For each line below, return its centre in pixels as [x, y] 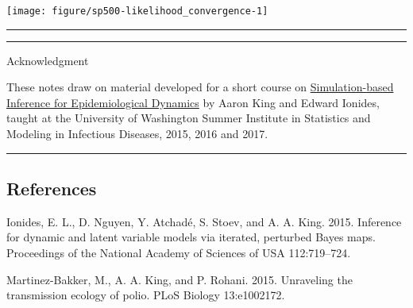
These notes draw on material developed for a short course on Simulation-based [200, 87]
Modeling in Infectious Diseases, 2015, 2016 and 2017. [137, 134]
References [52, 189]
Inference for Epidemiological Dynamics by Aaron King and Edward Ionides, [193, 102]
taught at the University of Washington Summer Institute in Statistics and [189, 118]
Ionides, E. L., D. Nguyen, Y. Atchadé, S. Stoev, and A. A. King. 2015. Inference [204, 221]
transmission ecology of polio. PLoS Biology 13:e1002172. [146, 295]
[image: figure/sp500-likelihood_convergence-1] [137, 11]
